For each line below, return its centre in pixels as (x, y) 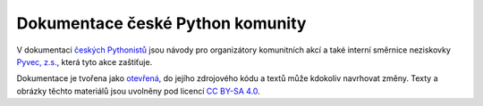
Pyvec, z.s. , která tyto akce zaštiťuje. (85, 61)
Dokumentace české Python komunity (161, 23)
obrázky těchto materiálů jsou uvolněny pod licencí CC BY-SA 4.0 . (139, 91)
